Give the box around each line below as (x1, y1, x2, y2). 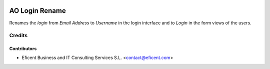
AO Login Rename (9, 6, 66, 15)
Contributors (9, 46, 37, 52)
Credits (9, 32, 27, 39)
